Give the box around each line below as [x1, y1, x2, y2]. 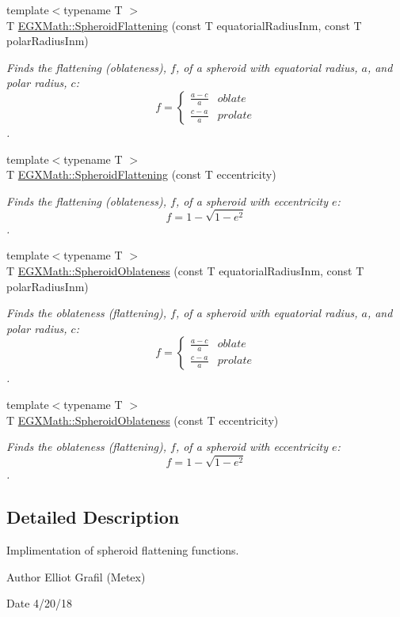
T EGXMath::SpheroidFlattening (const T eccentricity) [6, 166, 276, 183]
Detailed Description [6, 505, 180, 529]
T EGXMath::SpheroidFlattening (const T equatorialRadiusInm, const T [6, 17, 362, 33]
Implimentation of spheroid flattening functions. [6, 542, 239, 558]
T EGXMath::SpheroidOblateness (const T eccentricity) [6, 411, 279, 428]
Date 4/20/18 [6, 595, 73, 611]
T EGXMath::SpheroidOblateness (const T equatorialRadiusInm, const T [6, 263, 364, 279]
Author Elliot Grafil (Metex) [6, 568, 146, 585]
